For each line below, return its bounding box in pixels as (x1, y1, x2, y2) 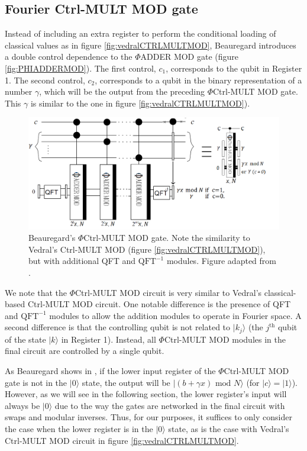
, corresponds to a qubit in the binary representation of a (95, 73, 302, 86)
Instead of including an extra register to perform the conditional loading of (5, 27, 276, 40)
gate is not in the (5, 376, 67, 388)
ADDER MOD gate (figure (140, 50, 239, 63)
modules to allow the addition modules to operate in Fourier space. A (49, 309, 302, 321)
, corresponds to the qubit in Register (166, 62, 302, 74)
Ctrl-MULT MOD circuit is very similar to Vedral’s (75, 286, 262, 298)
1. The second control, (5, 73, 85, 86)
